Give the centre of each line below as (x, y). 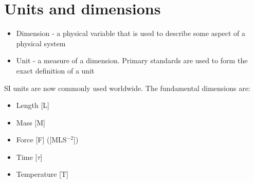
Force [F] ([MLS (41, 140)
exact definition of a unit (55, 70)
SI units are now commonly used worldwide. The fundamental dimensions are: (127, 88)
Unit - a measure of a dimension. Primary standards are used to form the (132, 60)
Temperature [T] (42, 174)
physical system (41, 43)
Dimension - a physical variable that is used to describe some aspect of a (131, 33)
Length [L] (33, 105)
